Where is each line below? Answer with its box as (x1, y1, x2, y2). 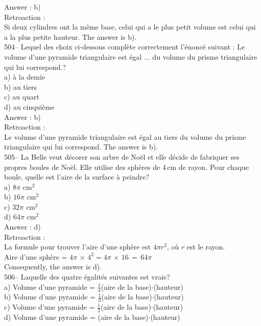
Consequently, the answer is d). (4, 261, 102, 272)
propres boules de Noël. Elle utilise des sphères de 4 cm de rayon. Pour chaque (4, 161, 249, 172)
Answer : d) (4, 221, 41, 232)
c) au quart (4, 91, 39, 102)
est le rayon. (186, 241, 225, 252)
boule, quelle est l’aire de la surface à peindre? (4, 171, 149, 182)
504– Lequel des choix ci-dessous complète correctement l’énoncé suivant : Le (4, 41, 245, 52)
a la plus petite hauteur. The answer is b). (4, 31, 137, 42)
